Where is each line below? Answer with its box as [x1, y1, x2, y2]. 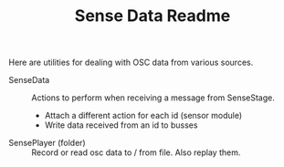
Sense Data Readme [74, 5, 231, 26]
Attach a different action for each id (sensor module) [44, 110, 243, 121]
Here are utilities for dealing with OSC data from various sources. [8, 57, 254, 68]
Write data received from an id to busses [44, 120, 198, 130]
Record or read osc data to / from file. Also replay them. [31, 147, 241, 158]
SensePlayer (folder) [8, 138, 86, 149]
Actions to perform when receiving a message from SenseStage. [31, 92, 275, 103]
